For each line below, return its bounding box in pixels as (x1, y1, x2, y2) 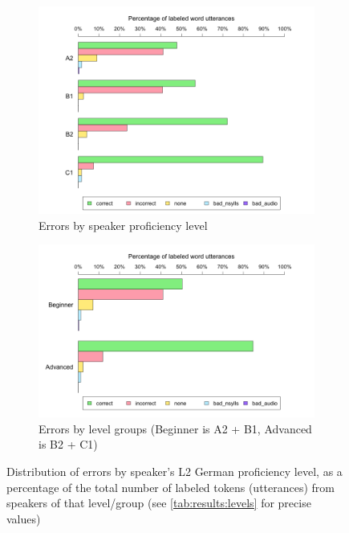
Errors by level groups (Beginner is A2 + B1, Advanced (39, 420, 312, 437)
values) (6, 510, 41, 527)
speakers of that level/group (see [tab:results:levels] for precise (6, 494, 311, 511)
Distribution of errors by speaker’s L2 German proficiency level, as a (6, 462, 343, 479)
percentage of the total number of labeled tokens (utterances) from (6, 478, 335, 495)
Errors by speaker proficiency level (39, 216, 208, 233)
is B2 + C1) (39, 436, 98, 453)
